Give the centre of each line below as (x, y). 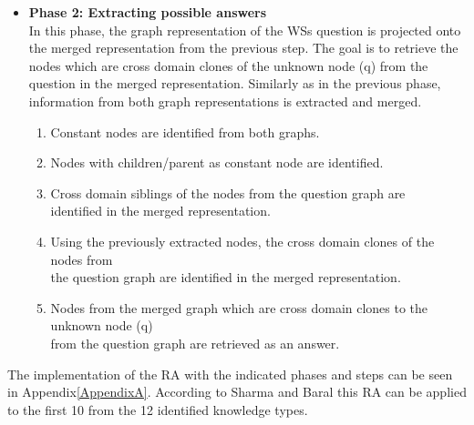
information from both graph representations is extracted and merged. (225, 101)
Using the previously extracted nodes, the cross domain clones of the (242, 241)
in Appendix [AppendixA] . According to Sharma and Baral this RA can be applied (237, 392)
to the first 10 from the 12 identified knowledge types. (158, 409)
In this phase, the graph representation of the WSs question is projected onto (245, 30)
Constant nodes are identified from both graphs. (185, 132)
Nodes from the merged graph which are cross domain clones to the (239, 307)
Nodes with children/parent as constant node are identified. (217, 162)
